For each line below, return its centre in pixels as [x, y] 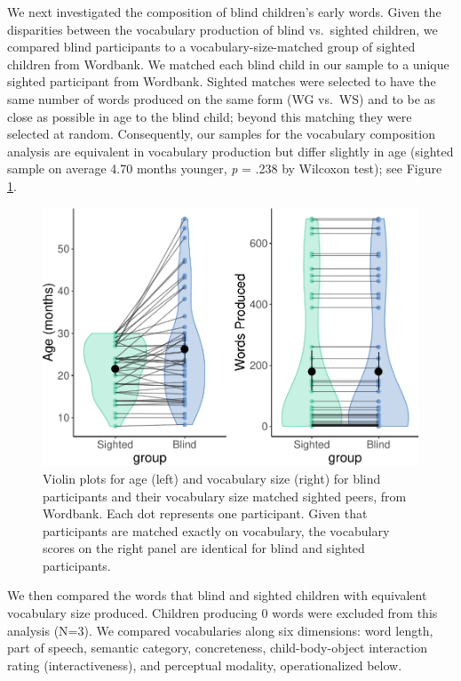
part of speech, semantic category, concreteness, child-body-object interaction [217, 648]
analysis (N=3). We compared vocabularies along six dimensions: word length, [220, 630]
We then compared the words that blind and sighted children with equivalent [217, 595]
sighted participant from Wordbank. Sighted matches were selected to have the [222, 81]
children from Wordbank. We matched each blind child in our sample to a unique [228, 64]
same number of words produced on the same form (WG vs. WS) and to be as [222, 98]
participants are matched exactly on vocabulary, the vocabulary [216, 530]
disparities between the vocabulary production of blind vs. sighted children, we [223, 29]
